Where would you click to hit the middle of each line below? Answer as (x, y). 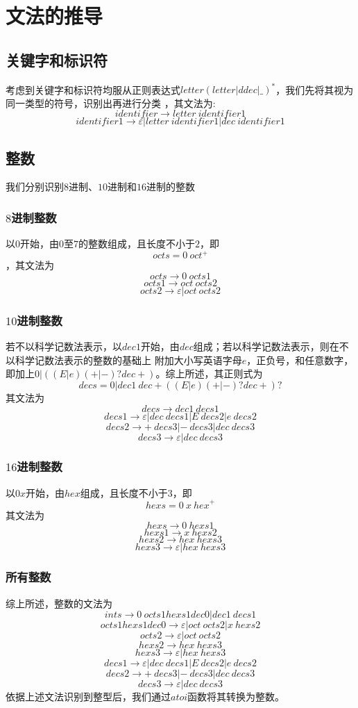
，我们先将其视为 (315, 89)
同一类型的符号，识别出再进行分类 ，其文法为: (111, 102)
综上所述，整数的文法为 (59, 603)
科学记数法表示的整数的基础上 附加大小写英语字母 (128, 360)
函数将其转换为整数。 (236, 697)
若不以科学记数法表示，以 (64, 346)
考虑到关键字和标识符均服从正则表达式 (93, 89)
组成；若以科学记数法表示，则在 (266, 346)
